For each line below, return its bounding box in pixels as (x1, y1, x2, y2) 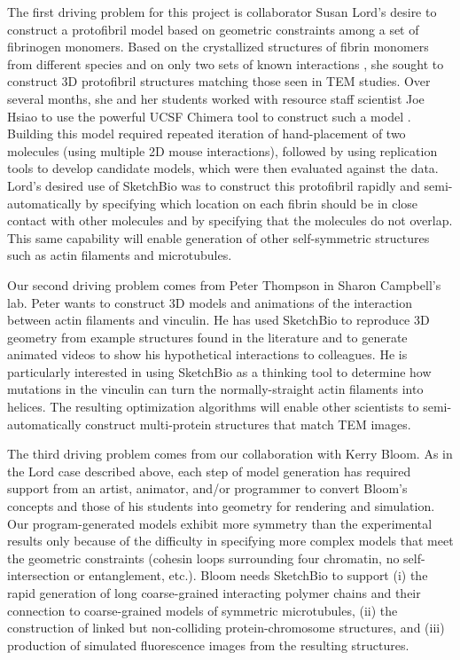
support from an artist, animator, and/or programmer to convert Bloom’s (7, 479, 408, 498)
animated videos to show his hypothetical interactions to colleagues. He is (7, 345, 408, 364)
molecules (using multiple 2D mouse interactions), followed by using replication (7, 141, 438, 160)
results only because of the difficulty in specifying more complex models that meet (7, 531, 454, 550)
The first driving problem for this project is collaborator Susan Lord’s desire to (7, 3, 437, 20)
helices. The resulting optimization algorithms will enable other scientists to (7, 397, 419, 416)
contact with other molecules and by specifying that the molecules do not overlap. (7, 211, 453, 230)
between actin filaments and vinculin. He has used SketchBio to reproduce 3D (7, 310, 430, 329)
